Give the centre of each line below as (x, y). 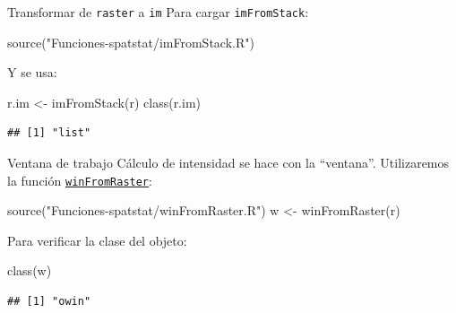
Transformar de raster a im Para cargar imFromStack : (158, 12)
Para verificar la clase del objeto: (97, 240)
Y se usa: (32, 72)
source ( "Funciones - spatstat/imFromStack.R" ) (131, 42)
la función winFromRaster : (80, 180)
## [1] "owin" (49, 302)
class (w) (30, 270)
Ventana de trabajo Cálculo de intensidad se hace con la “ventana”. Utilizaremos (228, 163)
